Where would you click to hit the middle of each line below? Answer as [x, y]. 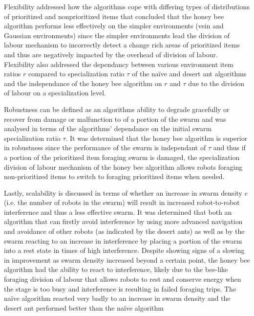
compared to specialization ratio [76, 74]
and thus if [229, 147]
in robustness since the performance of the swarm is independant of [105, 147]
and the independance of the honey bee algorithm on [83, 83]
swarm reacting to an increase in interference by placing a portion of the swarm [123, 240]
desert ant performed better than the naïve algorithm [84, 307]
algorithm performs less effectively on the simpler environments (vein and [114, 26]
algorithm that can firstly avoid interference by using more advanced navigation [123, 221]
